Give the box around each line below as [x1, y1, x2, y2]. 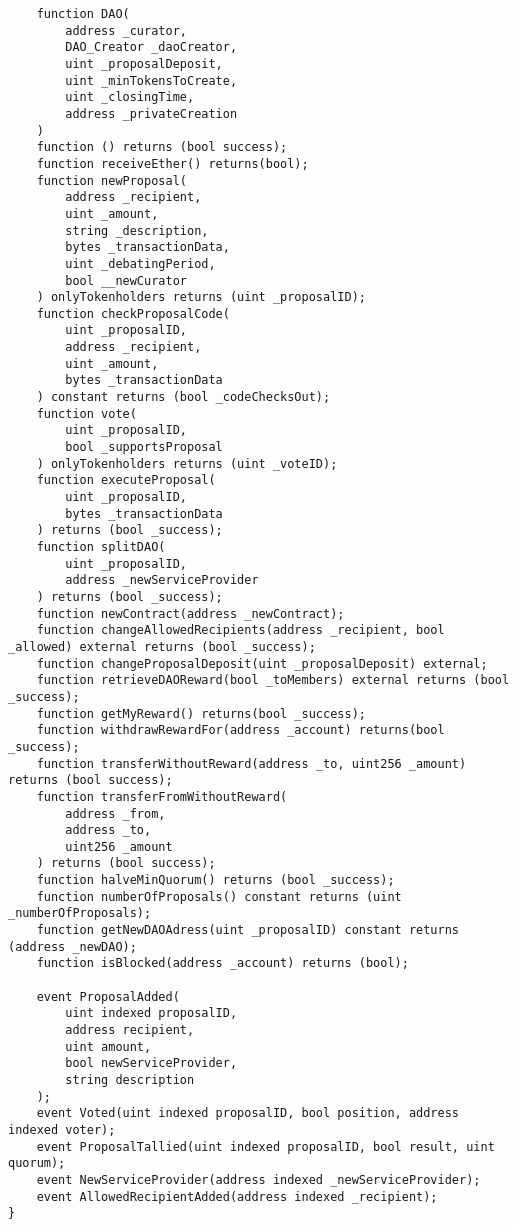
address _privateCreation [65, 106, 238, 121]
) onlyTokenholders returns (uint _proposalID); [36, 290, 366, 305]
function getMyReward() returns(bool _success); [36, 706, 366, 721]
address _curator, [65, 23, 187, 38]
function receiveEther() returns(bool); [36, 156, 309, 171]
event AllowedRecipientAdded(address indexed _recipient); [36, 1189, 438, 1204]
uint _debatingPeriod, [65, 256, 216, 271]
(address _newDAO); [8, 939, 137, 954]
